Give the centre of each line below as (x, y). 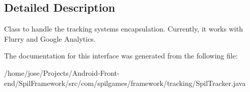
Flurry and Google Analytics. (50, 38)
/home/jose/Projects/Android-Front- (62, 72)
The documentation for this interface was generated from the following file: (121, 56)
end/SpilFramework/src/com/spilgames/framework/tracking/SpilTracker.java (125, 83)
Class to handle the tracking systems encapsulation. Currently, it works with (123, 29)
